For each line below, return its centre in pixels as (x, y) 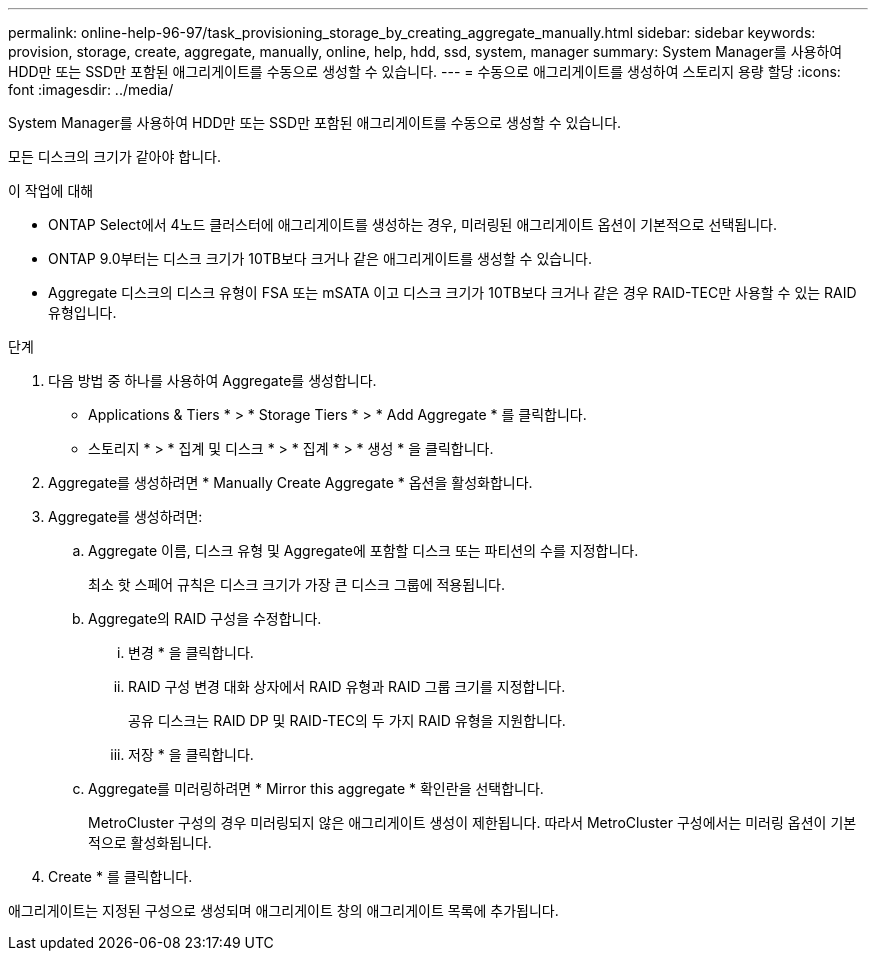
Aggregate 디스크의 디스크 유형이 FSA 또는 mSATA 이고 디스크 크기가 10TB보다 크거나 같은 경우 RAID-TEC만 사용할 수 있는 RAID (452, 292)
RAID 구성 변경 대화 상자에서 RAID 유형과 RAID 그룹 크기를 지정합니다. (347, 686)
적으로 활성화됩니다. (150, 842)
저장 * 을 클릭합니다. (191, 754)
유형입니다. (82, 312)
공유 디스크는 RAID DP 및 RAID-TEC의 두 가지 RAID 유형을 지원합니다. (347, 720)
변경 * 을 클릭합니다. (191, 652)
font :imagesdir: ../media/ (91, 89)
